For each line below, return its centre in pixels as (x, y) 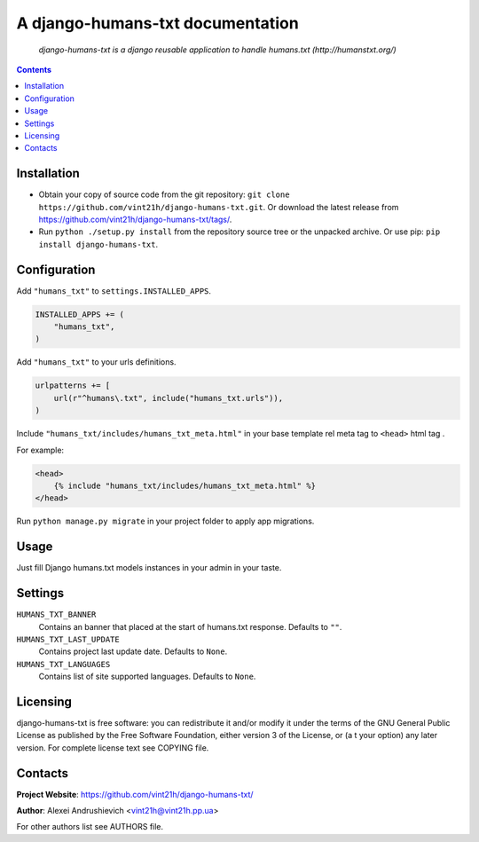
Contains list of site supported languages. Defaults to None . (147, 677)
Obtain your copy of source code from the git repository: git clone (164, 194)
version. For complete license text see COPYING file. (113, 748)
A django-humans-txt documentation (157, 23)
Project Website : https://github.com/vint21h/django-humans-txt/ (135, 794)
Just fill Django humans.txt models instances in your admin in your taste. (149, 568)
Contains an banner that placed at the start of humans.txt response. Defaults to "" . (190, 626)
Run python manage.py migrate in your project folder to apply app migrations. (165, 521)
